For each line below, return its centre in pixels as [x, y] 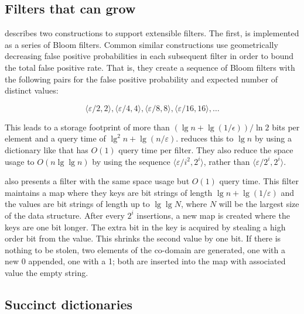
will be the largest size [259, 204]
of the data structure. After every [65, 215]
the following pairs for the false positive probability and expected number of [141, 79]
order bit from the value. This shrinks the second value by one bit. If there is [143, 238]
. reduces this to [205, 138]
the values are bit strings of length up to [77, 204]
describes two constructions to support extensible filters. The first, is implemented [152, 33]
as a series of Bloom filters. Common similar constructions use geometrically [141, 44]
